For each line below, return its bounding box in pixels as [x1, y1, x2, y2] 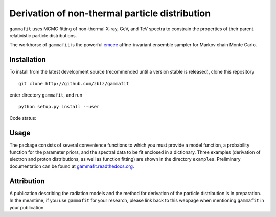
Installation [9, 55, 46, 64]
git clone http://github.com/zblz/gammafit [18, 81, 129, 86]
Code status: [9, 115, 37, 121]
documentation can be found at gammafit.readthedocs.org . [9, 163, 134, 170]
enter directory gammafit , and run [9, 92, 83, 98]
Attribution [9, 177, 45, 185]
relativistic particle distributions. [9, 32, 77, 38]
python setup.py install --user [18, 104, 100, 110]
